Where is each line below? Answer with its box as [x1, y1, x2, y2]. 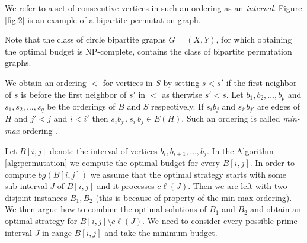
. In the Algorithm [206, 144, 274, 156]
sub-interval [5, 180, 47, 192]
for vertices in [103, 76, 153, 88]
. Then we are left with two [188, 180, 287, 192]
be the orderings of [47, 100, 116, 113]
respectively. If [151, 100, 204, 113]
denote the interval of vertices [49, 144, 158, 156]
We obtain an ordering [5, 76, 87, 88]
